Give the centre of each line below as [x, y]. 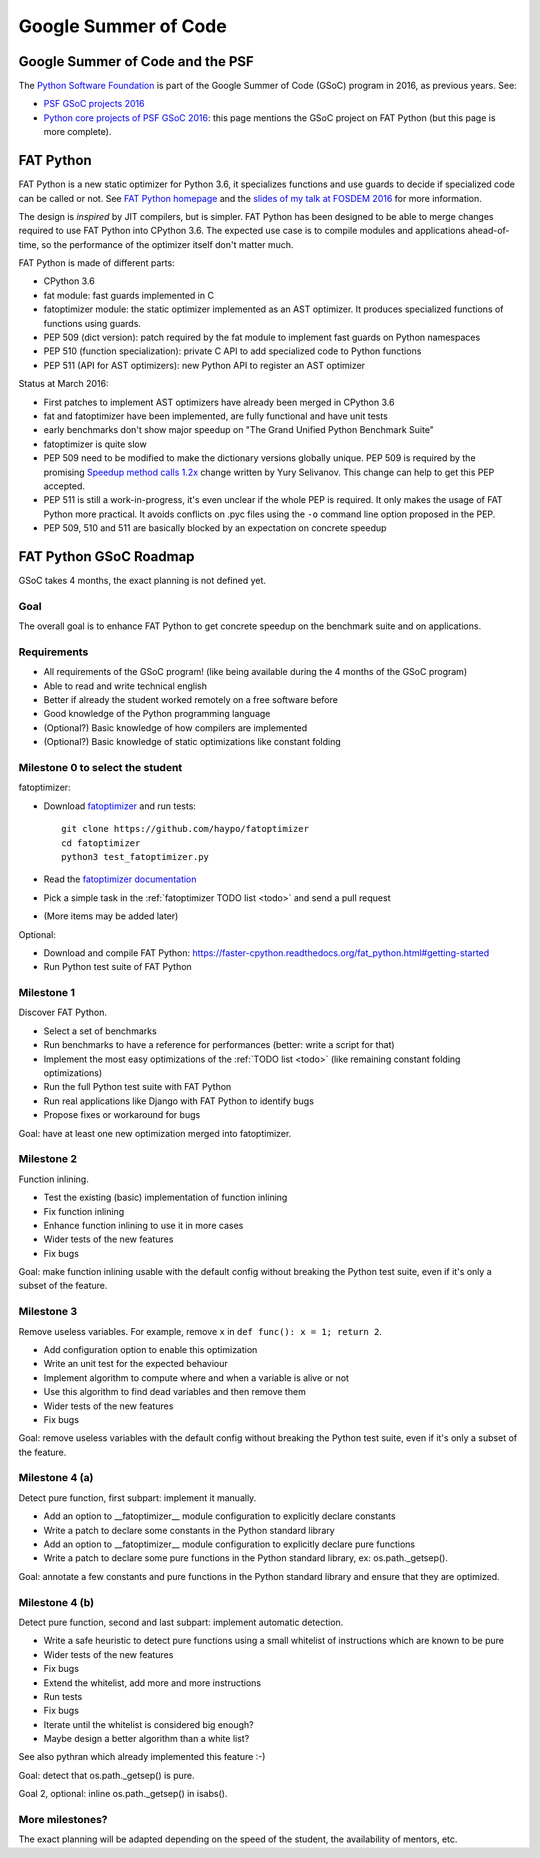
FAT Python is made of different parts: [96, 263]
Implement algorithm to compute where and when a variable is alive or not [196, 1377]
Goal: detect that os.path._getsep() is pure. [106, 1775]
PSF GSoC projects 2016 [94, 104]
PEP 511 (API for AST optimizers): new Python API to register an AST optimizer [204, 365]
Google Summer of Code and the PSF [136, 61]
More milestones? [63, 1820]
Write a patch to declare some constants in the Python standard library [189, 1530]
